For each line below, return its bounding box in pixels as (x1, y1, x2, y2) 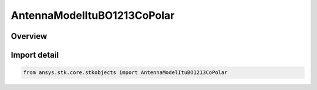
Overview (11, 31, 48, 41)
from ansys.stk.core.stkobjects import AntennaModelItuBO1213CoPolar (23, 69, 228, 76)
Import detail (11, 50, 59, 60)
